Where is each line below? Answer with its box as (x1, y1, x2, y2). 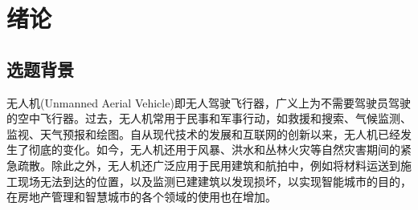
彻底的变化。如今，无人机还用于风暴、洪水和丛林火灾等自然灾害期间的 (28, 141, 400, 158)
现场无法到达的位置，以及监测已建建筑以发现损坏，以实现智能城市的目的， (17, 172, 412, 189)
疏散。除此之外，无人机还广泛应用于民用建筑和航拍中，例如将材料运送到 (17, 156, 400, 173)
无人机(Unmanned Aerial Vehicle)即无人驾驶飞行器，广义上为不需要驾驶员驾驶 (6, 94, 411, 111)
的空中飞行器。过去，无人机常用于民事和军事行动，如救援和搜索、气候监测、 (6, 110, 412, 127)
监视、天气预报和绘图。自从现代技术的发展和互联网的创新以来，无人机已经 (6, 125, 400, 142)
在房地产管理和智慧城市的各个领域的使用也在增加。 (6, 188, 277, 205)
